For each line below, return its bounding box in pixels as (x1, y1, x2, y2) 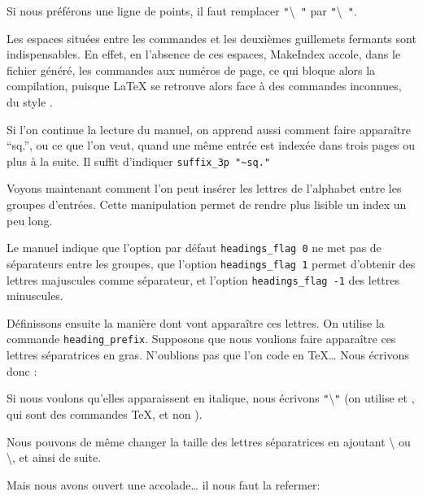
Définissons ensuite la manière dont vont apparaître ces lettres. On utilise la (7, 314, 385, 331)
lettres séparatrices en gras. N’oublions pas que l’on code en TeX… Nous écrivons (7, 346, 409, 363)
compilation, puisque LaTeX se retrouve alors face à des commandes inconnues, (7, 77, 402, 94)
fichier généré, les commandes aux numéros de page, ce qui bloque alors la (7, 61, 376, 78)
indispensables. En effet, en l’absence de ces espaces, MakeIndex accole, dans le (7, 46, 401, 63)
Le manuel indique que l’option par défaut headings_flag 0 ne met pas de (7, 239, 382, 256)
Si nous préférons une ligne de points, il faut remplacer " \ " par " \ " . (7, 2, 357, 19)
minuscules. (7, 287, 63, 304)
